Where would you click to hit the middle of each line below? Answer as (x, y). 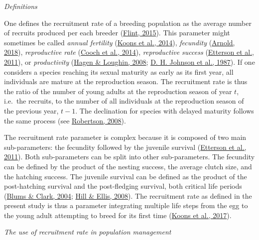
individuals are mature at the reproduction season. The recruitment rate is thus (126, 81)
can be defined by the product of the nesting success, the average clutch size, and (128, 166)
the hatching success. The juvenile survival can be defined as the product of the (126, 176)
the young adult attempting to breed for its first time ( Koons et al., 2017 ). (118, 215)
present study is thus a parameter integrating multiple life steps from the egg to (126, 205)
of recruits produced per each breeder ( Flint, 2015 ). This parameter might (117, 33)
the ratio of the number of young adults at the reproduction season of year (118, 91)
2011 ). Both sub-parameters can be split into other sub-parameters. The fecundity (129, 157)
